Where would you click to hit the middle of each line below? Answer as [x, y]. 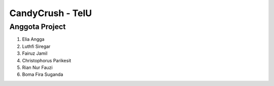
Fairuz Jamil [35, 53]
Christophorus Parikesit [47, 60]
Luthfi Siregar [36, 46]
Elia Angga [33, 39]
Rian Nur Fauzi [37, 67]
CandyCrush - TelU [51, 13]
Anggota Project [38, 27]
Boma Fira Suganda [43, 74]
